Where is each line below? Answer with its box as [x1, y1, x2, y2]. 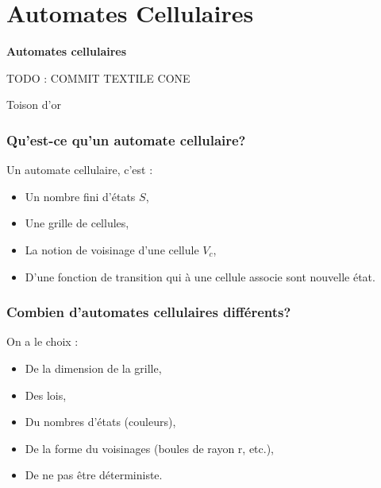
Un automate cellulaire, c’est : [6, 161, 153, 178]
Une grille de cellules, [25, 215, 129, 231]
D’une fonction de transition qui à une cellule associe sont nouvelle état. [25, 268, 375, 285]
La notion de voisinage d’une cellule [25, 241, 199, 258]
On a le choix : [6, 333, 79, 350]
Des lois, [25, 386, 67, 403]
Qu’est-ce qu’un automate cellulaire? [6, 130, 246, 149]
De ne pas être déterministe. [25, 467, 163, 483]
